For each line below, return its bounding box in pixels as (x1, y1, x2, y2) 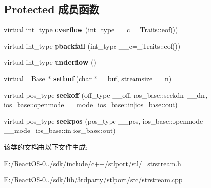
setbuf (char (53, 73, 92, 83)
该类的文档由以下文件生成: (4, 141, 88, 151)
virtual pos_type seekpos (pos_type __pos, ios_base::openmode (4, 115, 203, 126)
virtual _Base (4, 73, 45, 83)
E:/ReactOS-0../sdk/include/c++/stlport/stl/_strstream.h (4, 158, 181, 168)
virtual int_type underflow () (4, 57, 96, 67)
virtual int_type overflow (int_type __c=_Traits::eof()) (4, 24, 178, 35)
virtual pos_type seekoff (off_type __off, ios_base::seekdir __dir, (4, 90, 208, 100)
